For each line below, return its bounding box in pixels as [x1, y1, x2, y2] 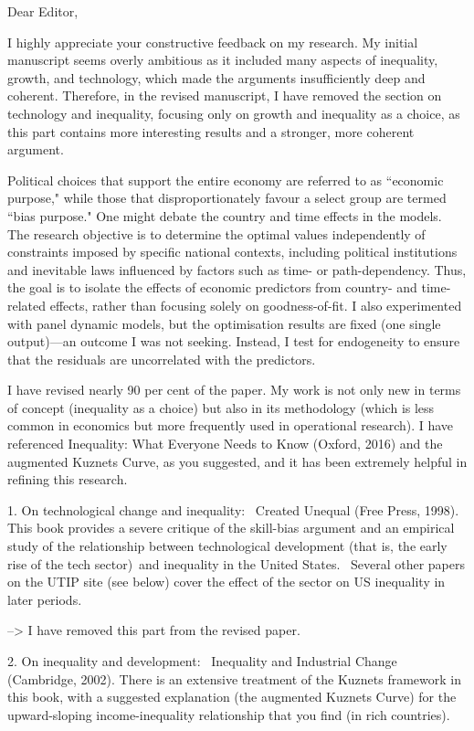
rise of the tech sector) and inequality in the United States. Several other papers [7, 554, 466, 573]
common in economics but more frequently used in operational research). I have [7, 416, 454, 435]
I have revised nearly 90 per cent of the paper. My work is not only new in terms [7, 380, 461, 399]
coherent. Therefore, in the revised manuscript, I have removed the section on [7, 86, 442, 105]
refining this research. [7, 470, 128, 489]
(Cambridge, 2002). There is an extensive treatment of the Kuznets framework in [7, 669, 461, 688]
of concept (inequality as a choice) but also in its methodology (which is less [7, 397, 435, 417]
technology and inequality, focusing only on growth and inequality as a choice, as [7, 103, 460, 122]
